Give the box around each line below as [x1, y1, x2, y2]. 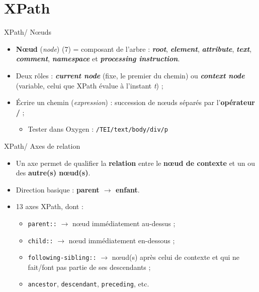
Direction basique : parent [16, 184, 100, 194]
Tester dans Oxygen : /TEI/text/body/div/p [28, 124, 168, 134]
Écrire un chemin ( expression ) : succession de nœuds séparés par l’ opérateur [16, 97, 255, 108]
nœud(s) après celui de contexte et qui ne [112, 252, 240, 262]
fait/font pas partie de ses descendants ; [28, 261, 151, 272]
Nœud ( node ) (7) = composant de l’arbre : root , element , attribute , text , [16, 43, 252, 54]
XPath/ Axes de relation [4, 140, 80, 151]
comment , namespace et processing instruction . [16, 53, 180, 64]
